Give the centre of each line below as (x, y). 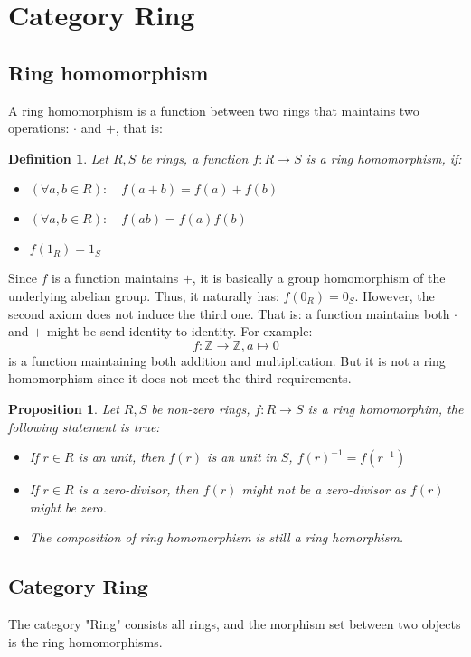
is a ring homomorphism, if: (384, 158)
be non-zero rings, (201, 408)
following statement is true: (84, 426)
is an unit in (242, 457)
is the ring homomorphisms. (85, 641)
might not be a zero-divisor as (324, 489)
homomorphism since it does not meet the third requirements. (180, 378)
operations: (39, 128)
